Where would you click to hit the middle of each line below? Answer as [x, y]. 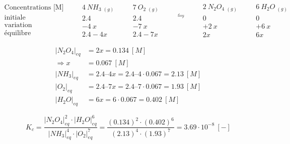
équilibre [18, 33]
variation [18, 25]
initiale [15, 18]
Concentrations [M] [34, 8]
